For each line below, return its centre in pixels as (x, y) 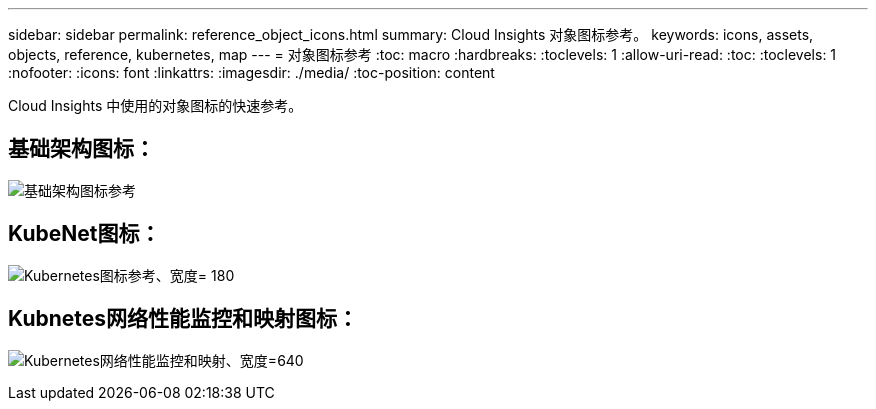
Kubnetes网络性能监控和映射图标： (183, 319)
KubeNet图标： (84, 234)
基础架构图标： (81, 149)
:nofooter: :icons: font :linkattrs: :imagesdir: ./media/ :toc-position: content (251, 72)
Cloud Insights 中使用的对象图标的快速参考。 (155, 105)
